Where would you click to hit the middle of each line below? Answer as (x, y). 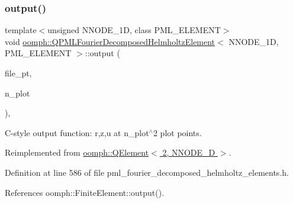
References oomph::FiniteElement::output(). (85, 192)
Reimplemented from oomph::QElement (77, 152)
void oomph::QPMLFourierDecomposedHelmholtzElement (110, 41)
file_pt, (18, 73)
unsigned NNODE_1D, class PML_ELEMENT (134, 30)
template (21, 30)
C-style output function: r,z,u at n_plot (77, 132)
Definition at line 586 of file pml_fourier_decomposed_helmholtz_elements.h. (147, 172)
